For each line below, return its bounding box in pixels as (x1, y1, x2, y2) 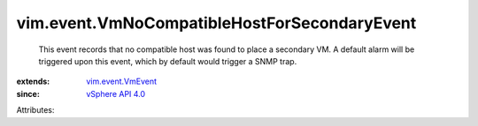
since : (16, 88, 40, 99)
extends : (16, 76, 50, 87)
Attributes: (16, 105, 55, 115)
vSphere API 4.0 (86, 88, 146, 99)
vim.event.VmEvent (86, 76, 158, 87)
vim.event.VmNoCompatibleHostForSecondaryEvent (16, 13, 417, 33)
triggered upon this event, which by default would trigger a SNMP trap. (38, 56, 297, 66)
